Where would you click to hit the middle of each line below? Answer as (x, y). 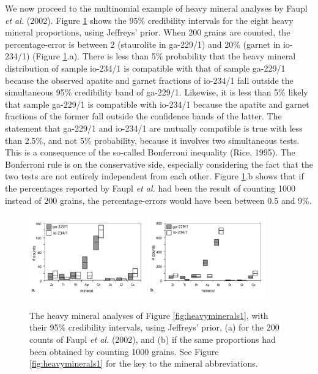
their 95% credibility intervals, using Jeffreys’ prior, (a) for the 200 (154, 327)
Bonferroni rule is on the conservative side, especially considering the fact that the (159, 164)
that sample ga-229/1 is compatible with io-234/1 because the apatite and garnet (157, 104)
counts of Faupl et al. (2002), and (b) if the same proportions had (153, 339)
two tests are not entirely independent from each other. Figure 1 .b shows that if (154, 176)
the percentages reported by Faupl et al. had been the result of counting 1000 (150, 188)
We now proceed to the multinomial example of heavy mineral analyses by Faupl (156, 8)
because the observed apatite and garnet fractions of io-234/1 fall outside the (149, 80)
